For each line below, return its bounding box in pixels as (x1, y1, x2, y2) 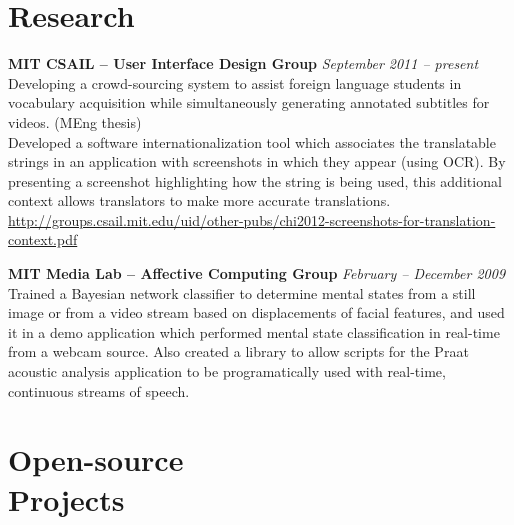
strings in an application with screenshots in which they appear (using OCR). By (8, 151, 506, 172)
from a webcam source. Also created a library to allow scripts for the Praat (8, 341, 469, 362)
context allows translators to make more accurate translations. (8, 190, 391, 211)
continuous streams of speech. (8, 380, 190, 401)
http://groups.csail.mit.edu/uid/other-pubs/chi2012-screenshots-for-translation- (8, 209, 496, 230)
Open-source (8, 439, 184, 480)
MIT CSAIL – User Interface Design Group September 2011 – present (8, 53, 479, 74)
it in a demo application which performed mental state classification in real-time (8, 321, 500, 342)
